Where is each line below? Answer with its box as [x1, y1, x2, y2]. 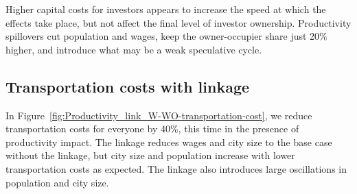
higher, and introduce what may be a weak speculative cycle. [5, 42, 262, 56]
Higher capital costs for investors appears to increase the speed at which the [5, 2, 326, 16]
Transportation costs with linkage [5, 75, 250, 97]
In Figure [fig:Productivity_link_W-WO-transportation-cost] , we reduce [5, 108, 312, 122]
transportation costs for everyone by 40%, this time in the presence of [5, 121, 299, 136]
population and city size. [5, 175, 109, 189]
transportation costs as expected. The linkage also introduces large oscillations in [5, 161, 347, 175]
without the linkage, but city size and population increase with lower [5, 148, 295, 162]
